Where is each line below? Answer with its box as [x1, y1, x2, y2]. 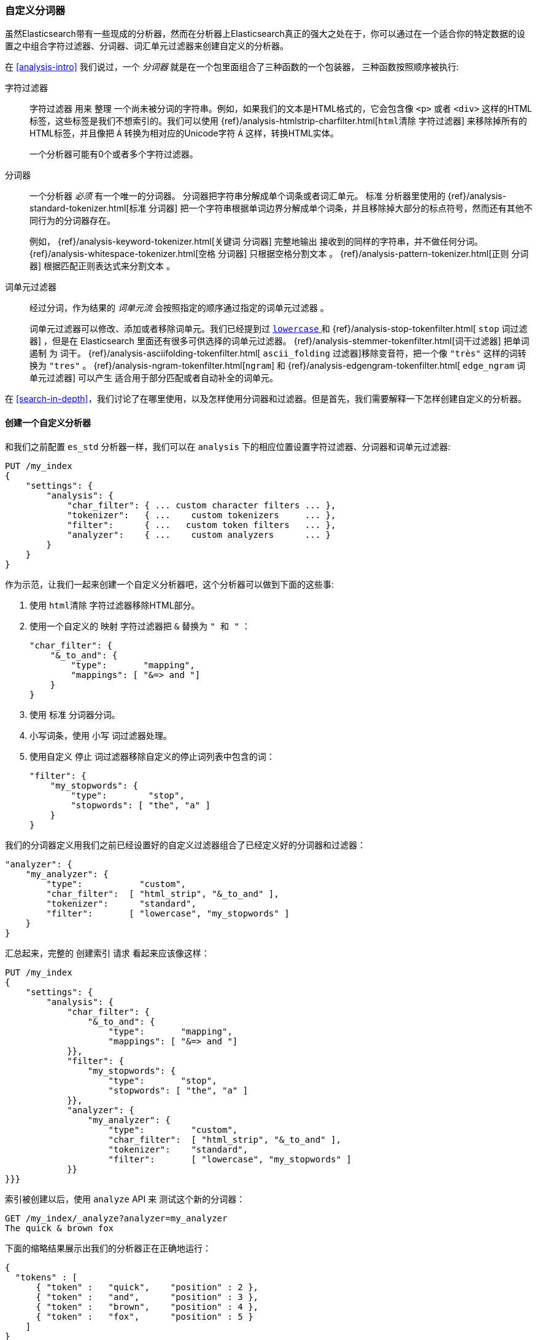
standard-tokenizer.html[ [29, 203, 129, 214]
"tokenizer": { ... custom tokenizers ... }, [67, 510, 336, 520]
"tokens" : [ [15, 1272, 78, 1282]
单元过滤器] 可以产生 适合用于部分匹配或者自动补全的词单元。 [29, 372, 278, 384]
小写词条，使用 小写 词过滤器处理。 [29, 730, 172, 741]
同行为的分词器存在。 [29, 215, 115, 226]
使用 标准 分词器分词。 [29, 709, 120, 720]
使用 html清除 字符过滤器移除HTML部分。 [29, 599, 200, 610]
